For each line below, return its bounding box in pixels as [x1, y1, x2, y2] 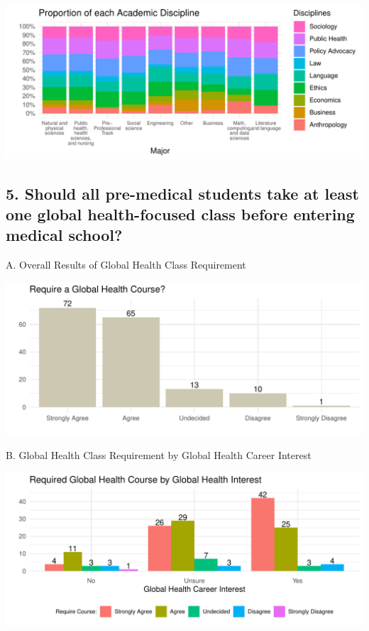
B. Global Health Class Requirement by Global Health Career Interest [6, 447, 312, 462]
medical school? [6, 224, 123, 246]
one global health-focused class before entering [6, 203, 355, 225]
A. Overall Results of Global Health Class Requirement [6, 257, 246, 272]
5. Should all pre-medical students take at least [6, 182, 359, 204]
